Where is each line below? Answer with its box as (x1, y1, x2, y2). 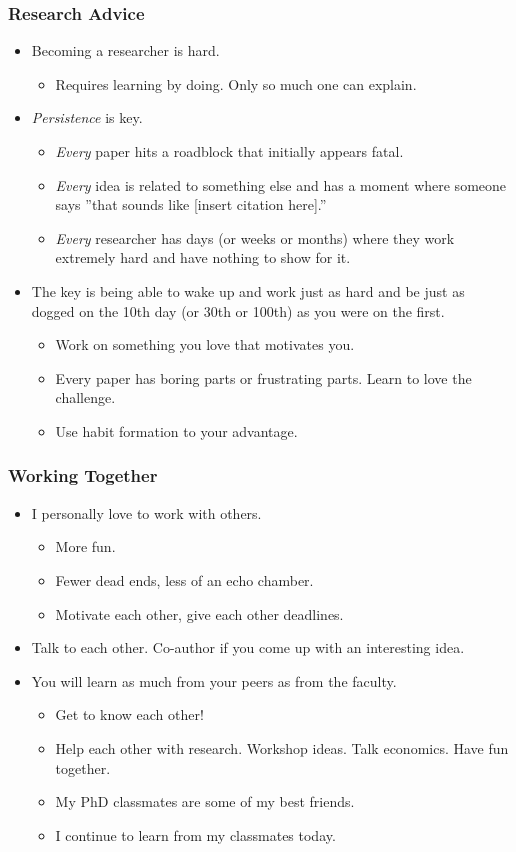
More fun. (55, 536, 116, 557)
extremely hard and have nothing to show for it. (55, 247, 351, 268)
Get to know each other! (55, 704, 204, 725)
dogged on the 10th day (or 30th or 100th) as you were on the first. (31, 300, 445, 321)
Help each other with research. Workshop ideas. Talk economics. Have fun (55, 737, 509, 758)
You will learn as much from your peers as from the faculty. (31, 670, 397, 691)
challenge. (55, 387, 116, 408)
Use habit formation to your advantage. (55, 420, 298, 441)
